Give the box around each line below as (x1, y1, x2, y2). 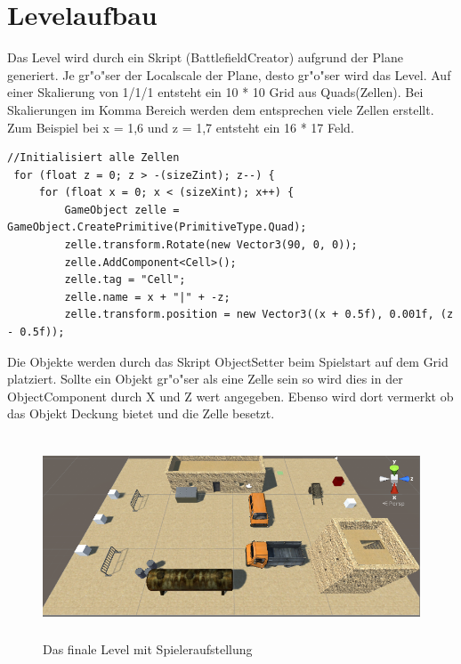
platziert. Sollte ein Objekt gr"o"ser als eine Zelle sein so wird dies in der (7, 369, 403, 388)
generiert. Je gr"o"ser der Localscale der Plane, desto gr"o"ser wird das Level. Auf (7, 65, 451, 84)
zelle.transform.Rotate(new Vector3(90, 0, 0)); (64, 239, 358, 252)
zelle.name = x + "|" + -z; (64, 290, 230, 304)
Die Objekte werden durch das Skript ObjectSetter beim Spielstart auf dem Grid (7, 352, 449, 370)
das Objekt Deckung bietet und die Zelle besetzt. (7, 404, 275, 423)
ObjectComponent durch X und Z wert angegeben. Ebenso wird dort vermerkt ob (7, 386, 454, 405)
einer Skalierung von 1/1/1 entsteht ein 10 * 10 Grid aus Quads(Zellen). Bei (7, 83, 424, 101)
